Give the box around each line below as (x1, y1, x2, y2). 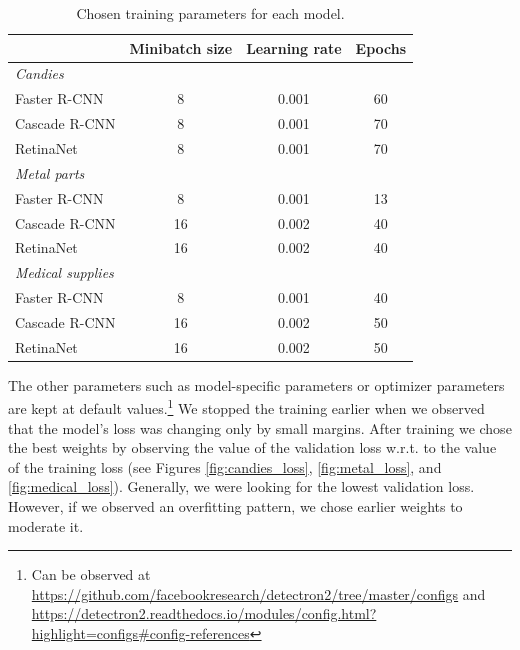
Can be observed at (31, 564, 151, 585)
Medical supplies (15, 262, 114, 283)
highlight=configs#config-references (31, 623, 250, 643)
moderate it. (8, 515, 84, 536)
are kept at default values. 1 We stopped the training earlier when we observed (8, 395, 485, 419)
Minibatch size (129, 37, 233, 58)
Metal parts (15, 162, 85, 183)
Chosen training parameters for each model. (76, 3, 345, 23)
